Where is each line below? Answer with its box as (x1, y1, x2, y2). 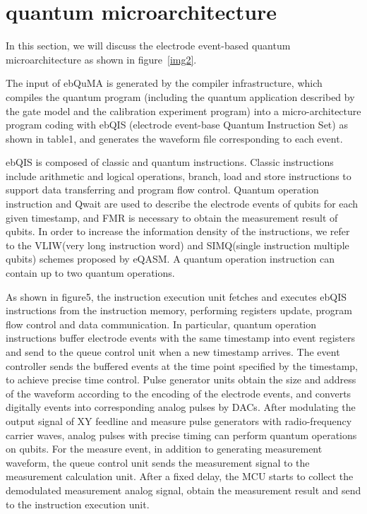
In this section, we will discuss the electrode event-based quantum (6, 38, 291, 53)
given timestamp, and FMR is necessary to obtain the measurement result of (6, 210, 338, 225)
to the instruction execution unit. (6, 496, 150, 511)
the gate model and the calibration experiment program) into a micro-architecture (6, 103, 361, 118)
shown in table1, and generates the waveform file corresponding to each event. (6, 131, 343, 145)
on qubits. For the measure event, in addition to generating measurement (6, 441, 323, 456)
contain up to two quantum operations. (6, 265, 175, 280)
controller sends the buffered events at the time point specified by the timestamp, (6, 358, 359, 373)
